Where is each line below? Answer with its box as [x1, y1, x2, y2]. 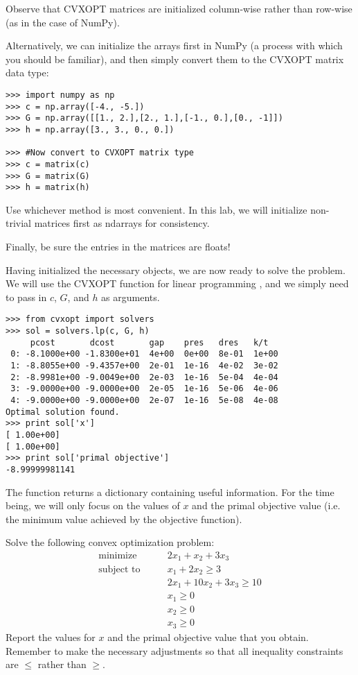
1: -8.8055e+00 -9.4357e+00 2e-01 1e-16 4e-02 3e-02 [10, 361, 278, 371]
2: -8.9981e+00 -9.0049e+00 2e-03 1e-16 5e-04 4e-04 [10, 372, 278, 382]
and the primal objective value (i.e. [192, 498, 341, 513]
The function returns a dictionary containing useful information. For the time [6, 484, 334, 499]
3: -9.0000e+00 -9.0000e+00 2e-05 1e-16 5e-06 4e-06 [10, 384, 278, 394]
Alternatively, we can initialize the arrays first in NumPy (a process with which [6, 38, 343, 53]
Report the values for [6, 629, 96, 644]
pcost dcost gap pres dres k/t [30, 337, 269, 348]
